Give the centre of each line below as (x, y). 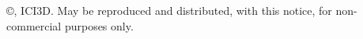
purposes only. (99, 25)
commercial (34, 25)
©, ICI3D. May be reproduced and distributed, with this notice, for (169, 10)
